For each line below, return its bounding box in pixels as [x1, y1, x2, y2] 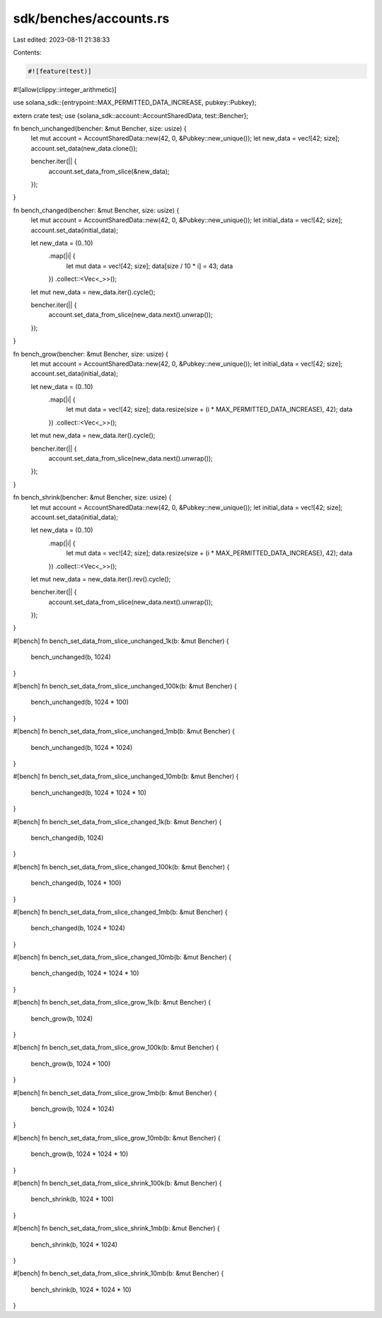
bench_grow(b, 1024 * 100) [30, 1059, 111, 1068]
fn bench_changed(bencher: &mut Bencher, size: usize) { [13, 206, 180, 214]
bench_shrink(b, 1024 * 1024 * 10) [30, 1285, 132, 1294]
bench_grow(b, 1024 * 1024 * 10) [30, 1150, 129, 1158]
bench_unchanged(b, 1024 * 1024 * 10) [30, 788, 146, 797]
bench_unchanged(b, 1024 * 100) [30, 698, 129, 707]
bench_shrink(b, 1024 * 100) [30, 1195, 114, 1203]
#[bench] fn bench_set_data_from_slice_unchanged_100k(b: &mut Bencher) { [13, 682, 237, 690]
